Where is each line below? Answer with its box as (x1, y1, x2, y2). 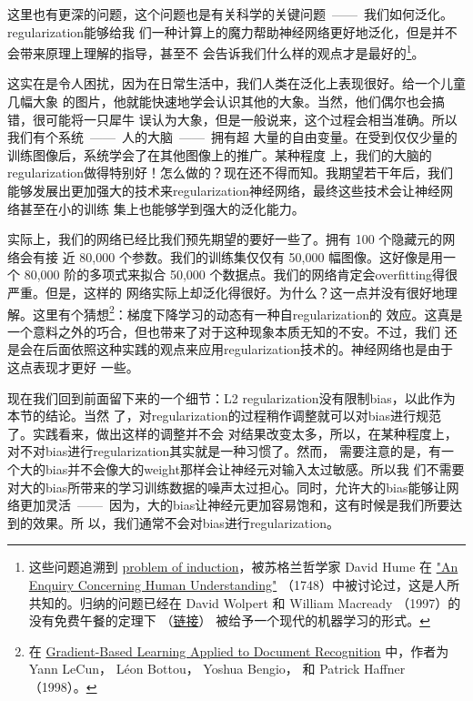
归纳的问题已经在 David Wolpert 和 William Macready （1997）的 (79, 593, 461, 612)
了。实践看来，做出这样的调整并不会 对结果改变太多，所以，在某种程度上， (7, 423, 458, 442)
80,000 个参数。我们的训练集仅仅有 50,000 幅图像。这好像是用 (79, 247, 444, 266)
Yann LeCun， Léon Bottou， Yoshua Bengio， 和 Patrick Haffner (28, 659, 406, 678)
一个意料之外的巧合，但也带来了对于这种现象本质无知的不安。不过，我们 (7, 321, 440, 340)
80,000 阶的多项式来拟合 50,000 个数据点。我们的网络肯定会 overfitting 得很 (24, 265, 458, 284)
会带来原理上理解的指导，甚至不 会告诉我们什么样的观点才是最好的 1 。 (7, 41, 425, 62)
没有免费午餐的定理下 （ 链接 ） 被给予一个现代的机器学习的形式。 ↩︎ (28, 611, 430, 630)
